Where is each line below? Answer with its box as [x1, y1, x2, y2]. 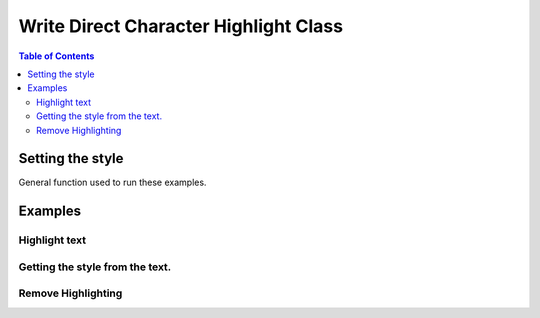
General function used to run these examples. [18, 176, 207, 189]
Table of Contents [18, 50, 95, 62]
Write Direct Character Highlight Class [18, 15, 344, 37]
